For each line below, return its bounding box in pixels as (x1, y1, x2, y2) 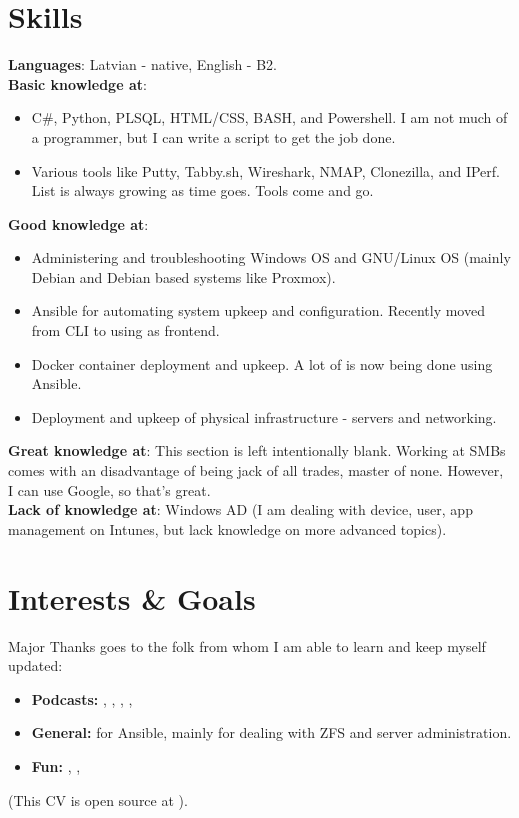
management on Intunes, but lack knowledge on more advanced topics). (8, 518, 447, 539)
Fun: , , (31, 755, 81, 776)
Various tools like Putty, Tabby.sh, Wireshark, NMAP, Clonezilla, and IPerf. (31, 160, 500, 181)
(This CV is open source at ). (8, 789, 188, 810)
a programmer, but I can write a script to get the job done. (31, 126, 396, 147)
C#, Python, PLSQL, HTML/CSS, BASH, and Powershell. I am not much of (31, 107, 508, 128)
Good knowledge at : (8, 213, 149, 234)
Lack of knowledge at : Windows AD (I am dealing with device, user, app (8, 499, 473, 520)
